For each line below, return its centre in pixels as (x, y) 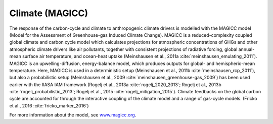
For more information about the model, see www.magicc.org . (73, 115)
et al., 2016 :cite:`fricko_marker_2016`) (49, 105)
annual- (246, 49)
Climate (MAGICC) (49, 13)
